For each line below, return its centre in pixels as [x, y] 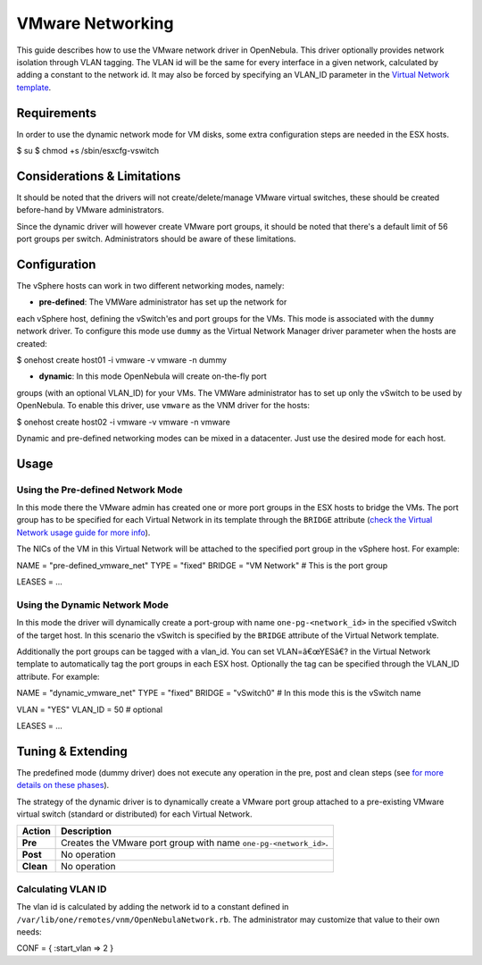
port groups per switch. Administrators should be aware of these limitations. [156, 239]
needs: [29, 931]
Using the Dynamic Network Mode [92, 605]
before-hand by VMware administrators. [90, 210]
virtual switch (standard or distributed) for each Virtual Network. [134, 814]
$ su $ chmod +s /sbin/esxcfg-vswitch [88, 151]
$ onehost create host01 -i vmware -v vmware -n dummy [122, 360]
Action [36, 831]
